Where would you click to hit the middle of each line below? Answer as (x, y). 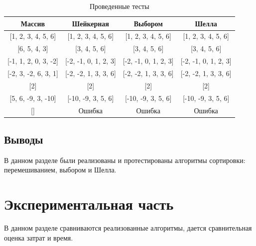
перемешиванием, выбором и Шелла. (60, 170)
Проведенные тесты (119, 6)
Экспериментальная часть (89, 204)
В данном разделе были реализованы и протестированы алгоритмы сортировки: (125, 160)
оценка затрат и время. (39, 237)
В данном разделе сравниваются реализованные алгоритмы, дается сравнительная (128, 228)
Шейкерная (90, 23)
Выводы (24, 139)
